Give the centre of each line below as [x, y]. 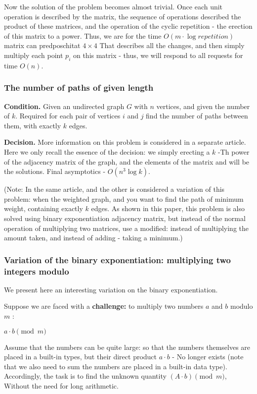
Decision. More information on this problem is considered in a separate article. [125, 142]
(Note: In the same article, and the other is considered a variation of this [114, 189]
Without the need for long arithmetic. [61, 386]
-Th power [234, 151]
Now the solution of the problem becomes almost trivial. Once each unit [113, 6]
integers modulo [37, 271]
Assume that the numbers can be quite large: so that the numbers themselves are [127, 347]
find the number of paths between [197, 116]
